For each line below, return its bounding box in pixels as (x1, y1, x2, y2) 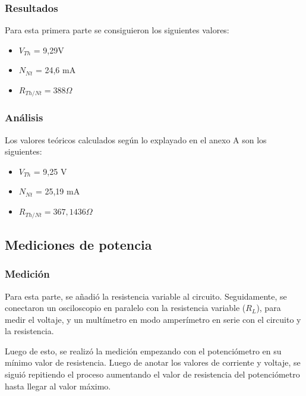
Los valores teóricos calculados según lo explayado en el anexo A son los (5, 133, 267, 146)
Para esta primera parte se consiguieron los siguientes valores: (5, 24, 229, 36)
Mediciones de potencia (5, 235, 152, 253)
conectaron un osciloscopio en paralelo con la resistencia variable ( (5, 301, 246, 314)
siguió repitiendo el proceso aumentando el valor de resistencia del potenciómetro (5, 368, 300, 381)
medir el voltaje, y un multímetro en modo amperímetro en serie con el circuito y (5, 313, 301, 325)
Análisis (5, 110, 43, 125)
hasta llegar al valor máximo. (5, 379, 111, 392)
